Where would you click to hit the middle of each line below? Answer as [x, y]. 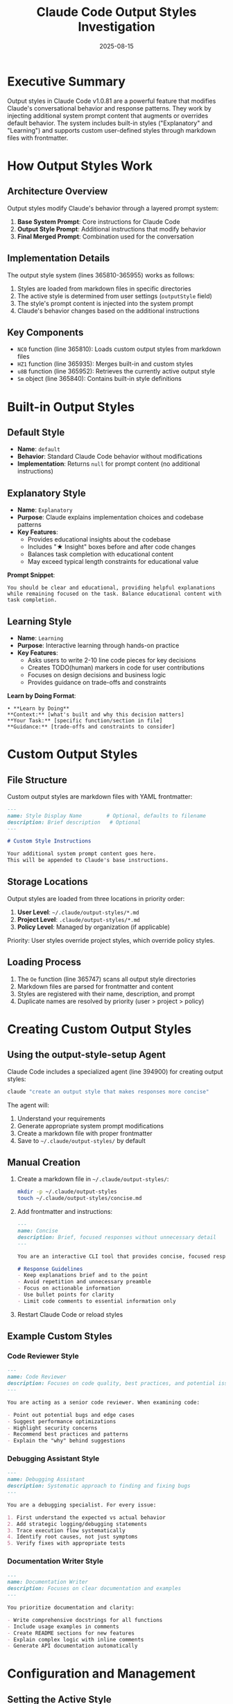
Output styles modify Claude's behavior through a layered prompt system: [113, 208]
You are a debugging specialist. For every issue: [82, 1505]
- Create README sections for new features [71, 1633]
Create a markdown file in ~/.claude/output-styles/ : [93, 1179]
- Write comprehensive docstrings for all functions [85, 1620]
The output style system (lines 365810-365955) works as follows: [101, 275]
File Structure [37, 780]
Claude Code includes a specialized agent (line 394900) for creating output [115, 1071]
